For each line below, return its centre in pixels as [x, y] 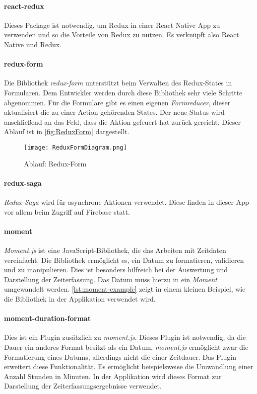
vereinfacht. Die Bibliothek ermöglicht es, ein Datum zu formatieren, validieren [124, 260]
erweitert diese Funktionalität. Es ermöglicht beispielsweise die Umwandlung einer [129, 366]
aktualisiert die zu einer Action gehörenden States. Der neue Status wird [114, 112]
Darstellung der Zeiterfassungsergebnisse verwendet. [83, 386]
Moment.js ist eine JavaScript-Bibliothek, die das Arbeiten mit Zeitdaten [115, 250]
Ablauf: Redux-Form [55, 163]
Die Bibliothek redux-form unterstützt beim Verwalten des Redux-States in [118, 83]
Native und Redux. [33, 44]
